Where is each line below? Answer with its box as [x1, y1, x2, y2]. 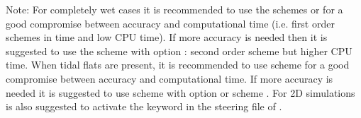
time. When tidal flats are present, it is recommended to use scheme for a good [6, 57, 350, 72]
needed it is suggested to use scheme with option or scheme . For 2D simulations [6, 85, 355, 100]
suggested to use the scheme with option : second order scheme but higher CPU [6, 43, 352, 58]
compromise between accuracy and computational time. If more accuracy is [6, 71, 333, 85]
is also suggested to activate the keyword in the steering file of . [6, 99, 282, 114]
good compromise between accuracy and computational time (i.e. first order [6, 16, 335, 30]
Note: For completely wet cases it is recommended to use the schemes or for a [6, 2, 343, 16]
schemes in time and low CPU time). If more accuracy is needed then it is [6, 30, 328, 45]
